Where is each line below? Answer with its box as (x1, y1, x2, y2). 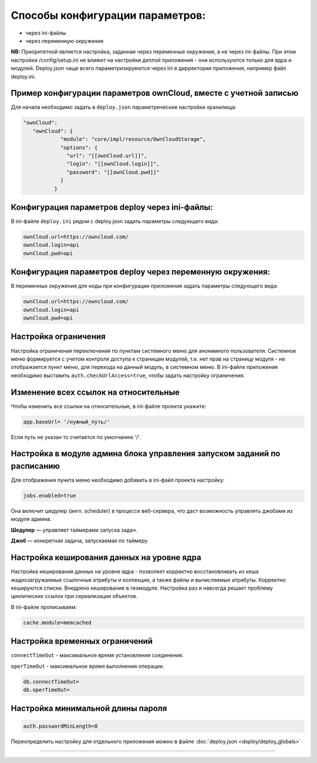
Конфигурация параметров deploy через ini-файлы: (11, 202, 214, 212)
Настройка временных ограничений (11, 636, 153, 646)
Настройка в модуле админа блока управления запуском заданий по (11, 449, 281, 459)
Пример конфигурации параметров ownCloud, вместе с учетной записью (11, 88, 299, 98)
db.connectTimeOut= (23, 678, 79, 685)
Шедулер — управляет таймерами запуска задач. (11, 526, 137, 533)
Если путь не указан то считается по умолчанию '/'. (11, 433, 141, 441)
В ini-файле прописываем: (11, 603, 77, 610)
